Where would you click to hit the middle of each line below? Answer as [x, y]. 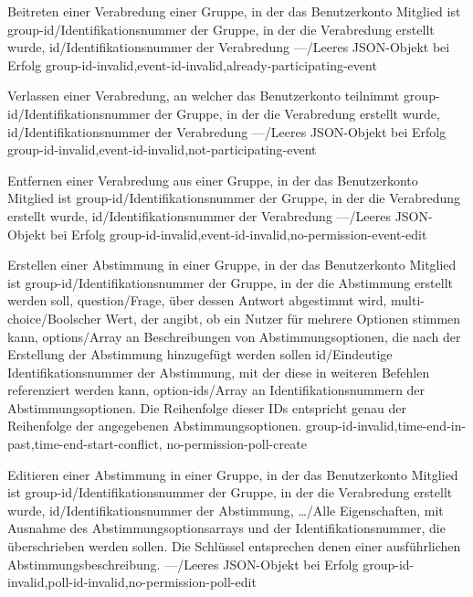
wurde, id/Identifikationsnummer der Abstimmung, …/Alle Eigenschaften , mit [226, 510]
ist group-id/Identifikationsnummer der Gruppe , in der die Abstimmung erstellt [231, 282]
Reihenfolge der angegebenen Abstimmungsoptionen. [155, 426]
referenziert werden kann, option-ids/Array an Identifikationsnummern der [216, 390]
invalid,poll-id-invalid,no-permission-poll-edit [132, 582]
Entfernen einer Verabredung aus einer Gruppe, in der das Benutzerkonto [213, 180]
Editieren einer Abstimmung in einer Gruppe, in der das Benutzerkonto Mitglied [233, 474]
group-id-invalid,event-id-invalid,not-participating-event [162, 149]
